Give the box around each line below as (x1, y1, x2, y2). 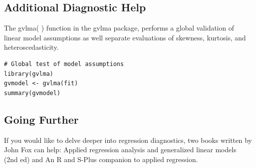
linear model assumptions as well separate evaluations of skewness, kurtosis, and (4, 32, 246, 42)
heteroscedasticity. (4, 42, 59, 52)
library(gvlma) (4, 70, 54, 77)
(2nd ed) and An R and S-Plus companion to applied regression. (4, 154, 198, 164)
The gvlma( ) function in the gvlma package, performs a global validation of (4, 23, 234, 33)
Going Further (4, 111, 79, 127)
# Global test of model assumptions (4, 60, 124, 67)
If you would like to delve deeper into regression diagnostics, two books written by (4, 134, 252, 145)
